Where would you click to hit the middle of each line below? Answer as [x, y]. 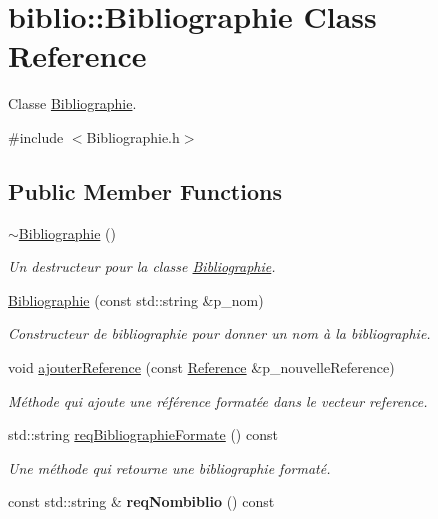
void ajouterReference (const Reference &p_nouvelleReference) [201, 367]
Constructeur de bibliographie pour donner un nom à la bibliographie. [219, 333]
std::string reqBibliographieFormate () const [143, 434]
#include [36, 136]
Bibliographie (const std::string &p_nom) [136, 299]
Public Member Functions [145, 190]
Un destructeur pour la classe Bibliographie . [142, 266]
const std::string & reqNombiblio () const [141, 501]
